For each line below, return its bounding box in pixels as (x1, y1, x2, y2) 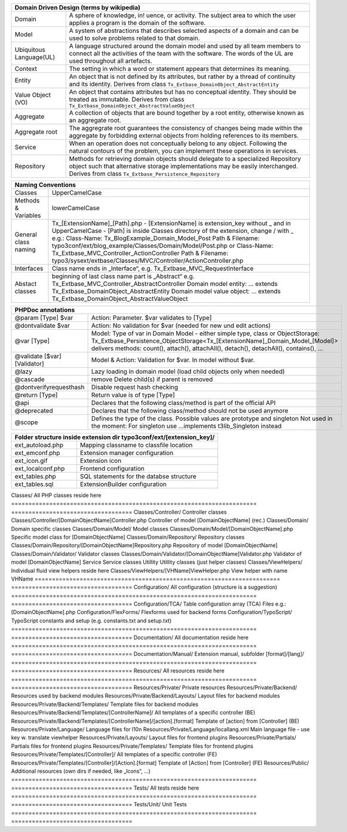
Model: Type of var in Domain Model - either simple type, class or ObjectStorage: (91, 329, 320, 337)
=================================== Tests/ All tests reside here (11, 784, 199, 791)
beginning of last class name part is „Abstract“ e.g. (51, 272, 195, 280)
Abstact (14, 280, 37, 288)
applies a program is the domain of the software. (69, 19, 206, 27)
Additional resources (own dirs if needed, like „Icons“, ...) (11, 767, 151, 775)
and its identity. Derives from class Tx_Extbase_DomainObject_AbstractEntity (69, 80, 279, 88)
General (14, 231, 37, 238)
